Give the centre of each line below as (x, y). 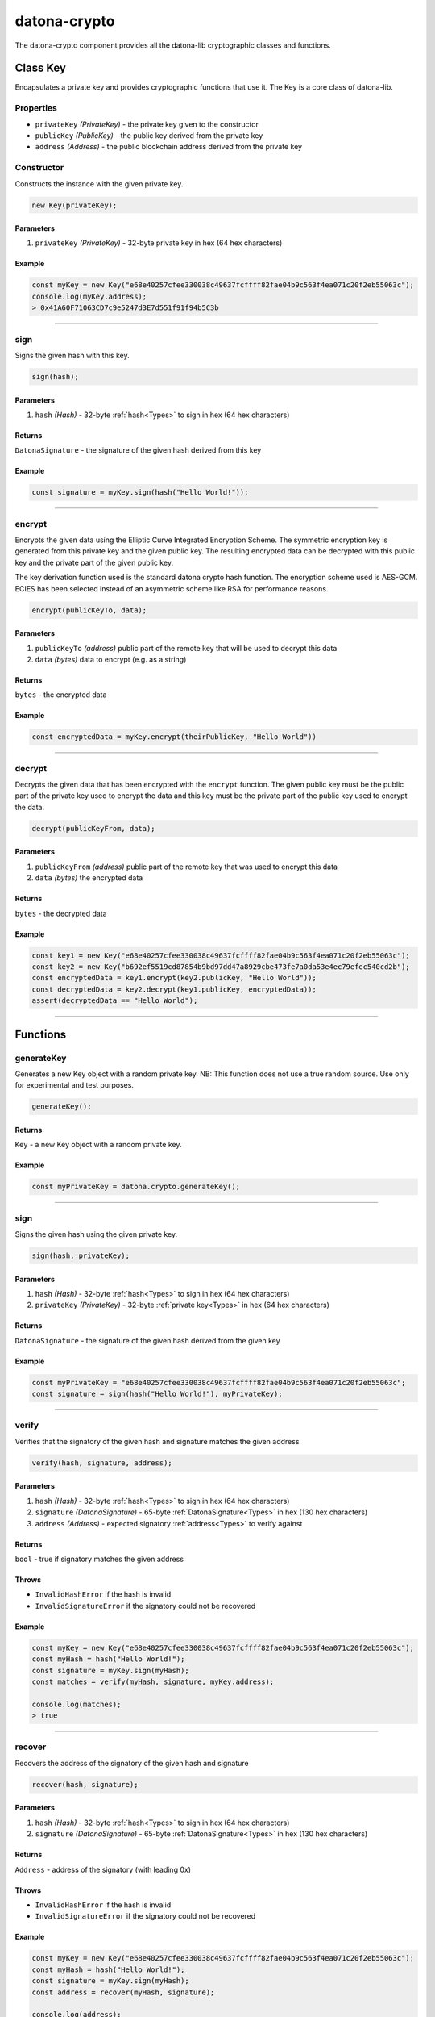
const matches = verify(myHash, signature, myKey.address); (153, 1681)
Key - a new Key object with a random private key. (98, 1145)
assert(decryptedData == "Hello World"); (115, 1001)
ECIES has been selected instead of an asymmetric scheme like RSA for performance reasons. (172, 588)
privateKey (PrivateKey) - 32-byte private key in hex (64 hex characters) (159, 243)
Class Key (40, 68)
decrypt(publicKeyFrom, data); (94, 828)
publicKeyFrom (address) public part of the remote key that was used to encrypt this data (186, 867)
